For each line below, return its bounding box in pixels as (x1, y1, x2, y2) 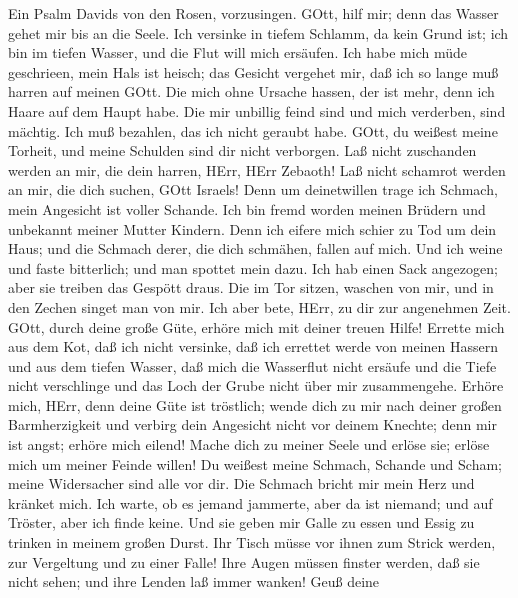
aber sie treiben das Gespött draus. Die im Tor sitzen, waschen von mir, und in (8, 277, 494, 298)
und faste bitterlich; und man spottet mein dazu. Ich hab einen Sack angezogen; (8, 257, 498, 278)
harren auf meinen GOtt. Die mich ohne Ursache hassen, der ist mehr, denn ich (8, 81, 495, 102)
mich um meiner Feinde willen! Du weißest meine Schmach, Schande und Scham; (8, 453, 502, 474)
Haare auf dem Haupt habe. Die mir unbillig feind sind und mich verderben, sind (8, 100, 506, 121)
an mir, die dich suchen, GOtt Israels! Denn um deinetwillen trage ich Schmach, (8, 179, 498, 200)
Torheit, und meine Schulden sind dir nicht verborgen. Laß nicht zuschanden (8, 140, 477, 161)
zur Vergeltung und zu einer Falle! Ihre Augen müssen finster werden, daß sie (8, 551, 480, 572)
